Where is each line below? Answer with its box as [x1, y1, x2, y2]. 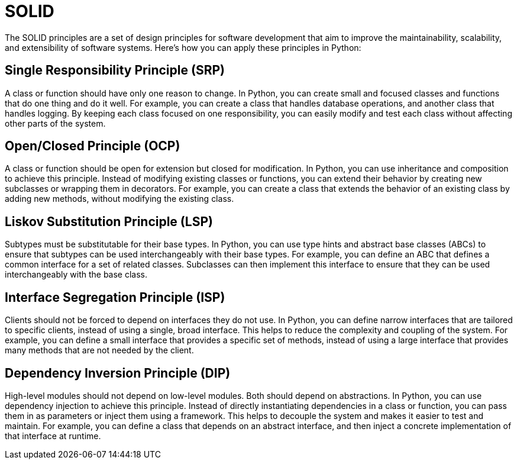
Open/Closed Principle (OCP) [5, 138, 180, 154]
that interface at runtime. [5, 430, 101, 441]
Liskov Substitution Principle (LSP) [5, 214, 213, 229]
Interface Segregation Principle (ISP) [5, 289, 225, 305]
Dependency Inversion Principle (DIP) [5, 365, 231, 381]
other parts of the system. [5, 118, 106, 128]
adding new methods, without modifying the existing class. [5, 194, 234, 204]
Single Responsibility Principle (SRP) [5, 63, 225, 78]
